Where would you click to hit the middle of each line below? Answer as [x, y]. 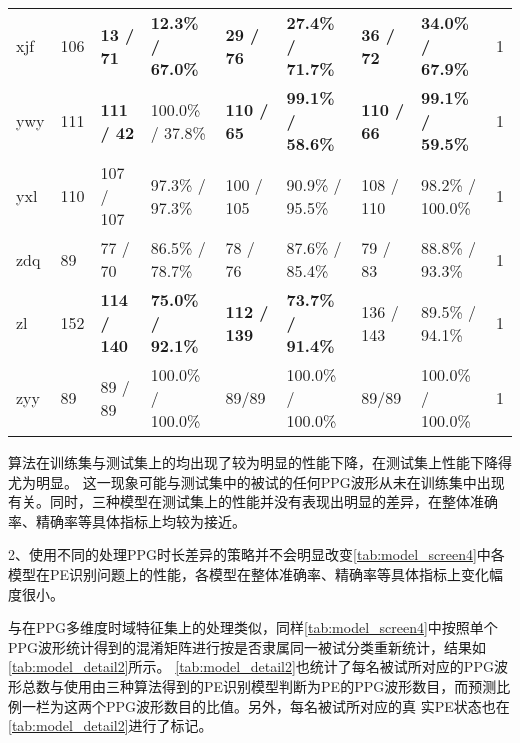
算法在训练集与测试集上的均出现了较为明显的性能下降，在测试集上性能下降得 [260, 462]
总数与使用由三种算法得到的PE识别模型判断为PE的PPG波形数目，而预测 [259, 685]
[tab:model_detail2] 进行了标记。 [110, 725]
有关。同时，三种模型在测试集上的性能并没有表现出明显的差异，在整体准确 [253, 501]
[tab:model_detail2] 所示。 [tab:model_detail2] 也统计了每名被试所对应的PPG [251, 666]
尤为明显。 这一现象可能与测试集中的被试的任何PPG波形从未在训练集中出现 [256, 481]
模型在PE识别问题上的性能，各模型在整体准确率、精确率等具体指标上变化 [249, 573]
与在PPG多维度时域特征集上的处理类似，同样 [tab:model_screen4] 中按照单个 [253, 627]
